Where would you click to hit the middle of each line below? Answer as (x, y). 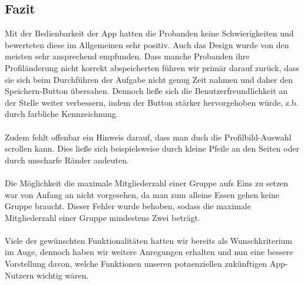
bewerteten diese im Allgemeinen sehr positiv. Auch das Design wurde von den (147, 44)
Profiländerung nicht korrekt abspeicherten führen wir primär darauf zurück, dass (152, 67)
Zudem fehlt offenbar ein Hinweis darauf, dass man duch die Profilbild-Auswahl (148, 137)
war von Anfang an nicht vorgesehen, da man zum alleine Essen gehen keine (142, 194)
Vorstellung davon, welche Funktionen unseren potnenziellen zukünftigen (136, 264)
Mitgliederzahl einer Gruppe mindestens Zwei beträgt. (103, 217)
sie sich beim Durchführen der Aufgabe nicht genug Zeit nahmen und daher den (149, 79)
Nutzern (19, 275)
